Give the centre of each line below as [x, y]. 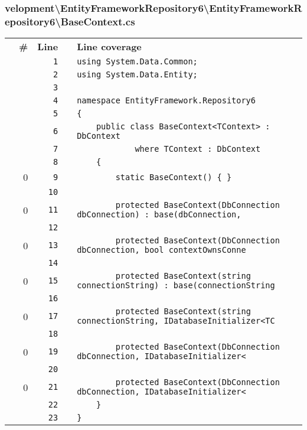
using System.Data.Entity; [137, 75]
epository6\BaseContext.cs [70, 21]
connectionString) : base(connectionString [176, 286]
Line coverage [109, 47]
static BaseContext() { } [174, 177]
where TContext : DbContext [198, 149]
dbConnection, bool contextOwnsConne [161, 250]
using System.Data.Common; [137, 62]
